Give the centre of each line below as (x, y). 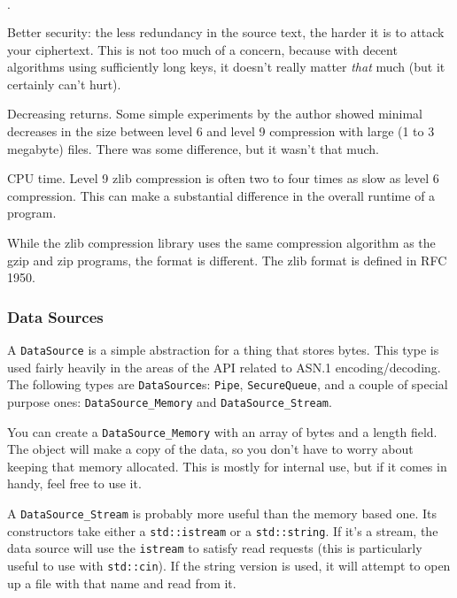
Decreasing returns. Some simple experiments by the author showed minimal (215, 114)
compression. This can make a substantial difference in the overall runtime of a (221, 195)
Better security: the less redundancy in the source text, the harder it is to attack (226, 32)
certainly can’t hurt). (64, 84)
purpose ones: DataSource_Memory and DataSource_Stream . (170, 401)
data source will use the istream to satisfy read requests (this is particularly (215, 548)
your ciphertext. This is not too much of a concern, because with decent (202, 49)
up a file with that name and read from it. (122, 583)
